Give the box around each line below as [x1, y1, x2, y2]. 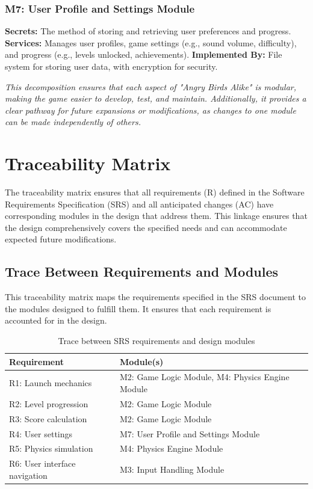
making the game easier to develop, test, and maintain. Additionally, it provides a [5, 92, 306, 105]
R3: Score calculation [9, 412, 87, 425]
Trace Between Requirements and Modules [5, 262, 279, 281]
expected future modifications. [5, 233, 117, 245]
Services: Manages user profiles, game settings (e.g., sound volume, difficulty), [5, 36, 297, 49]
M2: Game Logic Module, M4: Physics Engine [119, 371, 290, 383]
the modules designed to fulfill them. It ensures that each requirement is [5, 302, 271, 315]
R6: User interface [9, 457, 76, 470]
